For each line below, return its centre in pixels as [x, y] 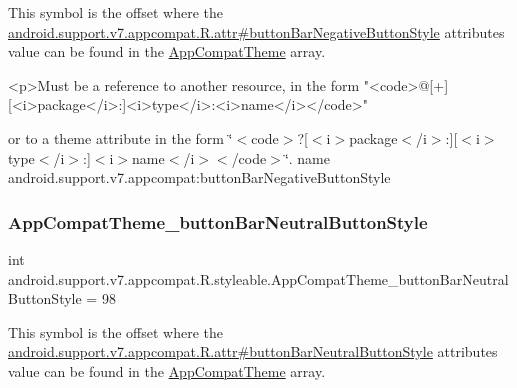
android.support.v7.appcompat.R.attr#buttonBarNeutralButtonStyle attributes [253, 351]
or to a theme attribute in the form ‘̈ [120, 137]
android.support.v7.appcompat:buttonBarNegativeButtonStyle [199, 177]
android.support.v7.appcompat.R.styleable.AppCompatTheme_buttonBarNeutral [258, 278]
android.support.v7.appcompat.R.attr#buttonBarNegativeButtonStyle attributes [256, 31]
